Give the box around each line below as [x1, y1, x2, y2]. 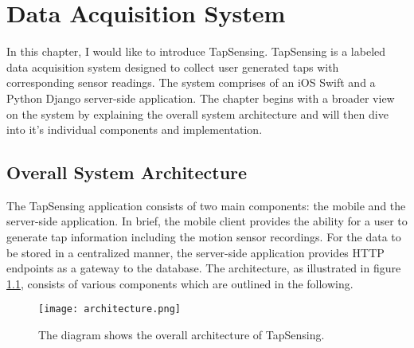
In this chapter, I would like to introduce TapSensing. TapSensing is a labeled [6, 43, 386, 60]
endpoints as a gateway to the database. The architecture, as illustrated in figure [6, 260, 401, 276]
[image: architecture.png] [38, 303, 181, 315]
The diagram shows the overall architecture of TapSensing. [38, 326, 325, 343]
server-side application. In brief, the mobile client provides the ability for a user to [6, 213, 408, 229]
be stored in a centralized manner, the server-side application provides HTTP [6, 244, 385, 260]
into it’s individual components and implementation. [6, 121, 263, 138]
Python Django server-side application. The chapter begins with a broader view [6, 89, 395, 106]
